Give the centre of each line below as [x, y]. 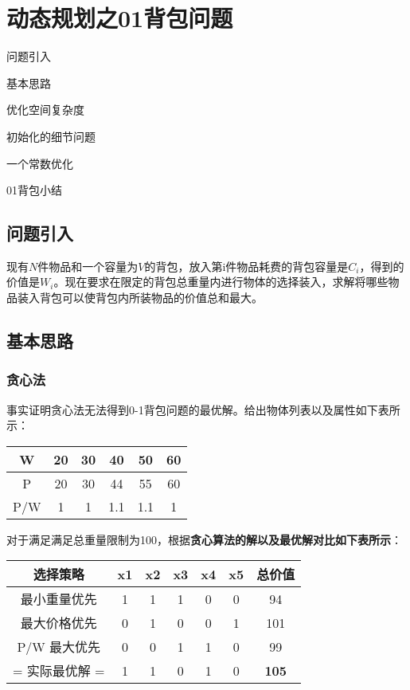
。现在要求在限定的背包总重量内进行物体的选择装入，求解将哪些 [221, 282]
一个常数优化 [40, 163]
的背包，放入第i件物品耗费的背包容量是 [246, 266]
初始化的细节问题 [51, 136]
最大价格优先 [59, 623]
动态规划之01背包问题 [120, 18]
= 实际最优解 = [59, 671]
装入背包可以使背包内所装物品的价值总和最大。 [140, 298]
